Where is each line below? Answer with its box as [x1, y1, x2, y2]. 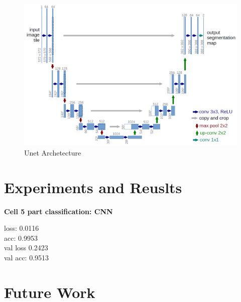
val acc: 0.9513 [4, 252, 49, 263]
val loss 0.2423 [4, 242, 48, 253]
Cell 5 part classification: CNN [4, 206, 113, 216]
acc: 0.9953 [4, 232, 38, 243]
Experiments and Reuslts [4, 177, 182, 197]
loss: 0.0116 [4, 223, 39, 233]
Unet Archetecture [24, 147, 81, 158]
